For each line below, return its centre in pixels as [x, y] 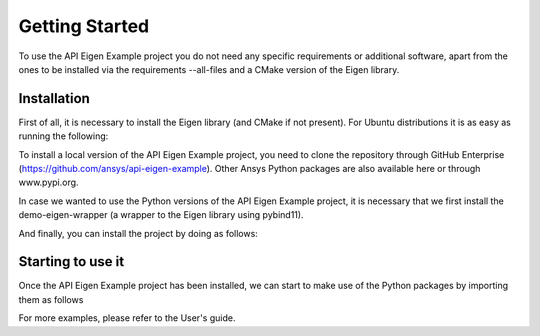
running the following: [63, 136]
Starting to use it [71, 261]
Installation [54, 98]
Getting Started [84, 26]
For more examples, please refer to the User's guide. [127, 318]
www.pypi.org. [48, 182]
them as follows [51, 299]
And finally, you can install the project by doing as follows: [138, 233]
